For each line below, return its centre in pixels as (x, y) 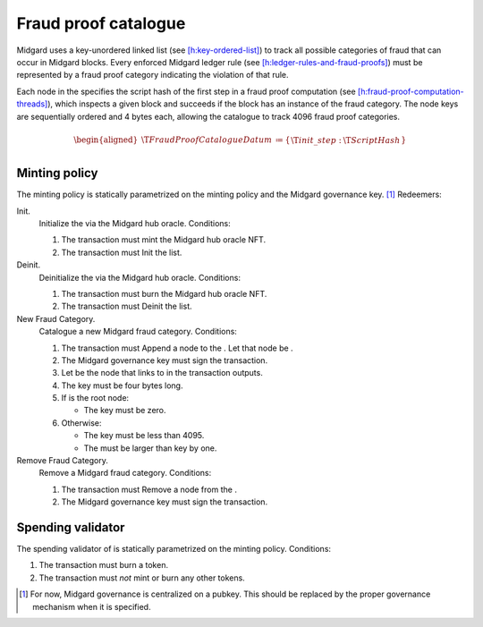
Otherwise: (81, 423)
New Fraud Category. (56, 318)
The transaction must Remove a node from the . (149, 489)
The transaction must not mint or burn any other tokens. (142, 578)
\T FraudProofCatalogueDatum (207, 140)
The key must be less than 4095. (144, 436)
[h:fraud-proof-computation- (411, 91)
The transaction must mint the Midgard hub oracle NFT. (164, 240)
